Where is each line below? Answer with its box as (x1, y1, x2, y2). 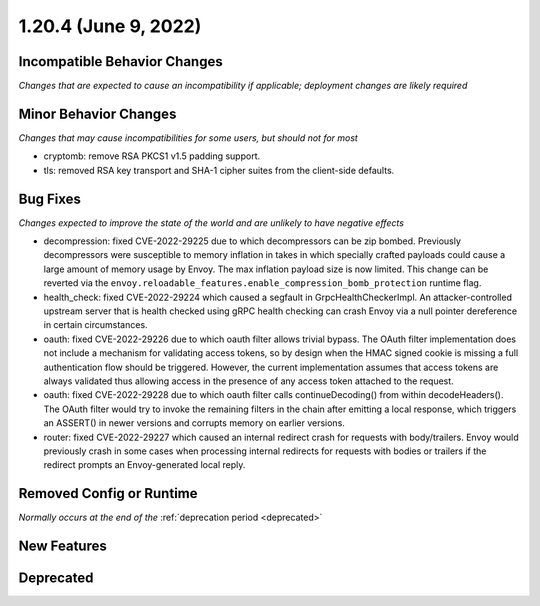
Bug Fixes (18, 190, 82, 207)
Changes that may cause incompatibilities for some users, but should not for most (18, 131, 359, 144)
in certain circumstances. (43, 319, 149, 331)
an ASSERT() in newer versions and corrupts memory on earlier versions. (43, 417, 345, 429)
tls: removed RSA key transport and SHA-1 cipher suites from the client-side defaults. (43, 164, 395, 176)
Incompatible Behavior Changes (18, 53, 224, 70)
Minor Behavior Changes (18, 105, 177, 122)
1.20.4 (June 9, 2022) (18, 15, 202, 37)
